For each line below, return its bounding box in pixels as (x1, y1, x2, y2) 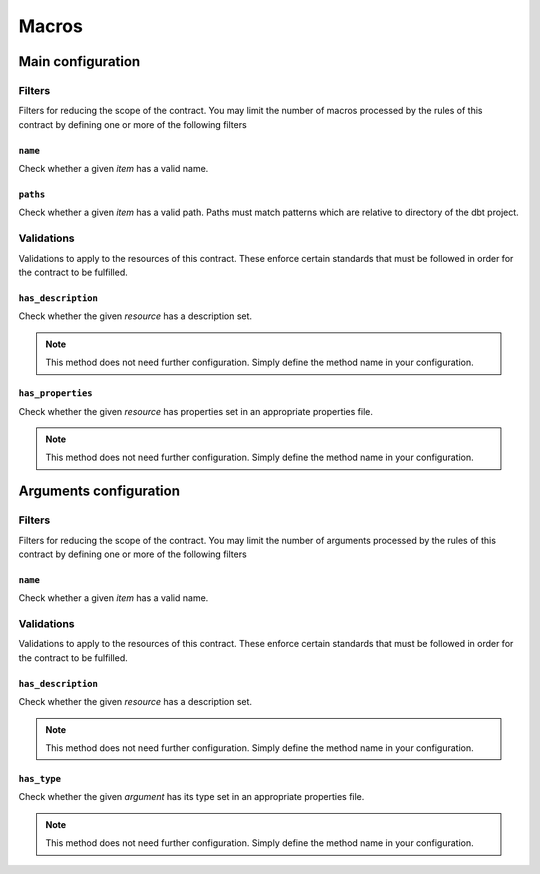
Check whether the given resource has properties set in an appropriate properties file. (18, 405, 374, 417)
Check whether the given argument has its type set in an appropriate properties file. (18, 791, 365, 803)
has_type (18, 773, 62, 784)
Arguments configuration (18, 483, 180, 500)
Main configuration (18, 53, 141, 70)
